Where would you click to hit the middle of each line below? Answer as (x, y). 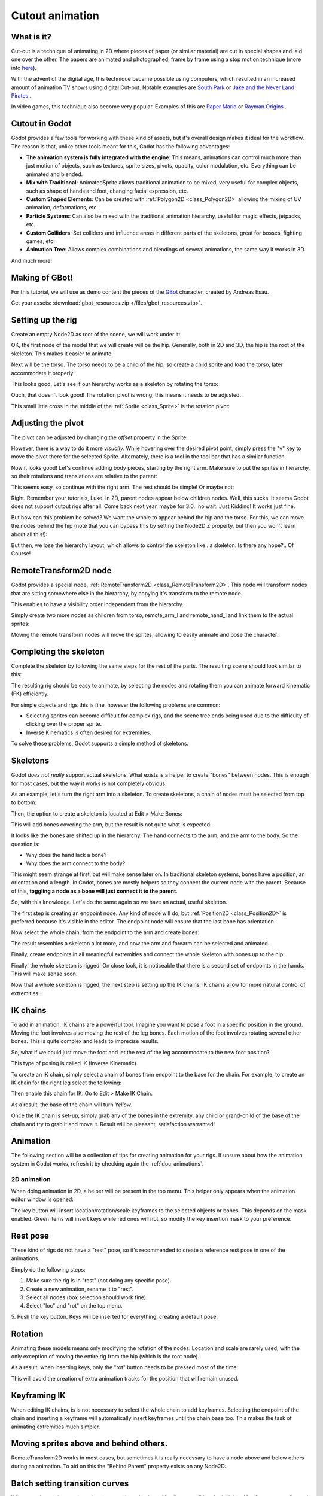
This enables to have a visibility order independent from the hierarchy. (97, 604)
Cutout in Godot (41, 124)
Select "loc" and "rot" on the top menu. (74, 1306)
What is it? (31, 37)
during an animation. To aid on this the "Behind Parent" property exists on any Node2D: (119, 1466)
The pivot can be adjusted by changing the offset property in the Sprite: (100, 437)
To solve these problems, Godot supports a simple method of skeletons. (100, 744)
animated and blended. (54, 174)
